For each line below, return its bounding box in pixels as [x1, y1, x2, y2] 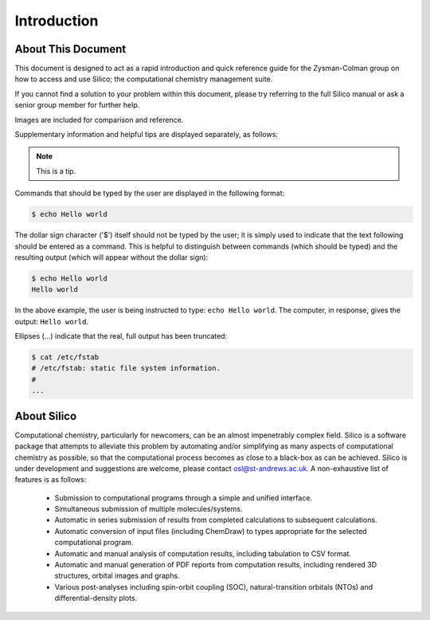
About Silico [14, 409, 77, 422]
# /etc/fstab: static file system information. [31, 363, 221, 373]
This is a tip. [36, 166, 76, 175]
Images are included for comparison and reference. [14, 115, 184, 124]
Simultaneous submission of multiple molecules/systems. [54, 504, 243, 514]
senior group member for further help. [14, 100, 140, 110]
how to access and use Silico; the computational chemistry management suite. [14, 74, 273, 84]
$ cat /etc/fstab [31, 353, 100, 362]
